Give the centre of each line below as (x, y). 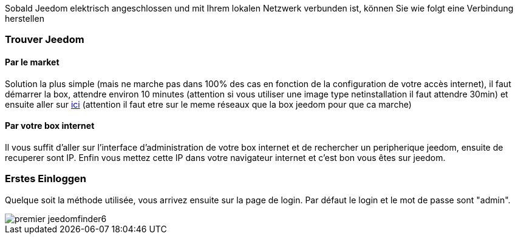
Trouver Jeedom (45, 40)
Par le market (32, 62)
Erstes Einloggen (46, 179)
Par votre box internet (50, 126)
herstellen (25, 18)
